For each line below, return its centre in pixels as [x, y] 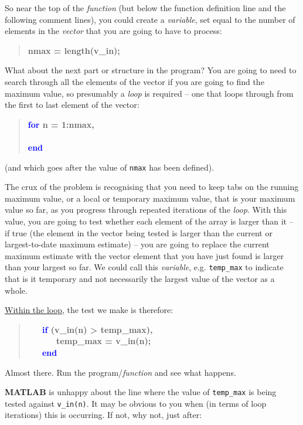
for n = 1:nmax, [61, 124]
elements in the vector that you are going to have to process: [113, 31]
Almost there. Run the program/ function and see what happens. [120, 372]
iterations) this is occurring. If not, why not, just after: [103, 415]
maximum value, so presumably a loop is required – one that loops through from [149, 93]
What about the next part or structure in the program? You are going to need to [151, 70]
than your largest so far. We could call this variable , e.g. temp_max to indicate [144, 267]
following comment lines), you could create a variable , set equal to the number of [150, 19]
